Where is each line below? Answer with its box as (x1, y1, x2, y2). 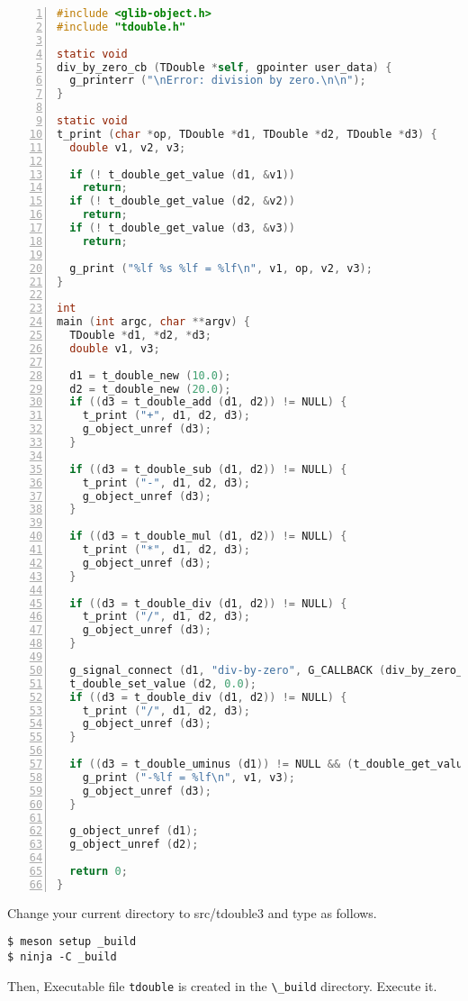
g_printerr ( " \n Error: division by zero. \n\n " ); (69, 74, 366, 87)
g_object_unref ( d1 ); (69, 824, 199, 838)
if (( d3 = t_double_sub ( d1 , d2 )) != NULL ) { (69, 462, 347, 476)
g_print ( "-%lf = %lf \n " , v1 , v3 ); (82, 770, 295, 784)
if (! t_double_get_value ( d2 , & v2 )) (69, 195, 296, 208)
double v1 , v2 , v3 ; (69, 141, 186, 154)
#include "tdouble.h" (57, 20, 186, 33)
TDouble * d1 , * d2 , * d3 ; (69, 329, 211, 341)
